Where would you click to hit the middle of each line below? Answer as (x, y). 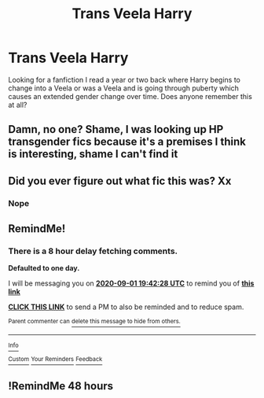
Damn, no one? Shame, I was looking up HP (116, 129)
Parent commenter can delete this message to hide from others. (94, 322)
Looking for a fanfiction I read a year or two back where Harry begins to (125, 79)
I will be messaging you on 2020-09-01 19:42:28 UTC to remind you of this (131, 283)
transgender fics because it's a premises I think (127, 142)
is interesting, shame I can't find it (93, 154)
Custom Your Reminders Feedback (55, 359)
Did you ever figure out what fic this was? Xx (120, 181)
